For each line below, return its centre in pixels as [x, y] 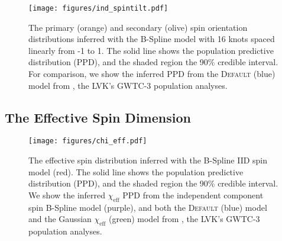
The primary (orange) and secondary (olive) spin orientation [138, 27]
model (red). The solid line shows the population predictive [136, 171]
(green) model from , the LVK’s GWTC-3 [184, 219]
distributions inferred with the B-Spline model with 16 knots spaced [152, 39]
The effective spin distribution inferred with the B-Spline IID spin [148, 160]
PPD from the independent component [193, 195]
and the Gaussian [60, 219]
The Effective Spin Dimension [98, 117]
